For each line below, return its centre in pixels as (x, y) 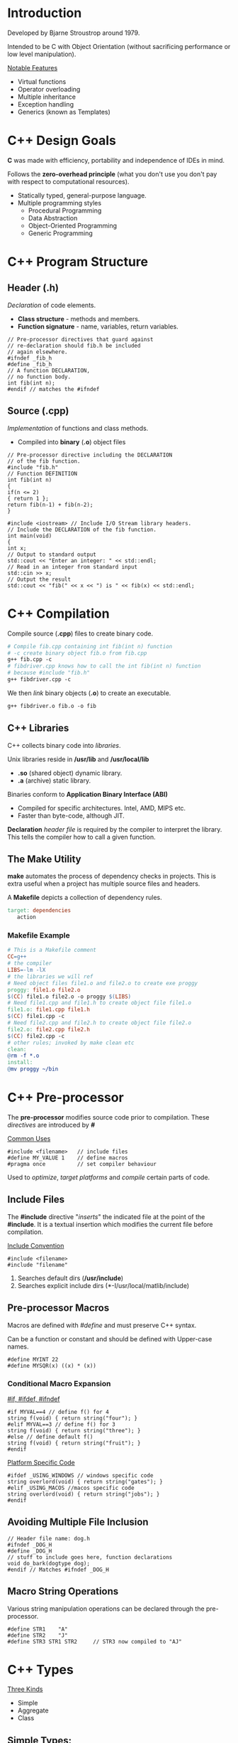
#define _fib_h (30, 364)
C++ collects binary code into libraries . (64, 745)
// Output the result (39, 579)
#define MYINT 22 (33, 1359)
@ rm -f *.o (23, 1056)
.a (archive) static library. (54, 781)
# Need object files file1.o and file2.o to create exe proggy (103, 983)
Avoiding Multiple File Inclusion (78, 1522)
